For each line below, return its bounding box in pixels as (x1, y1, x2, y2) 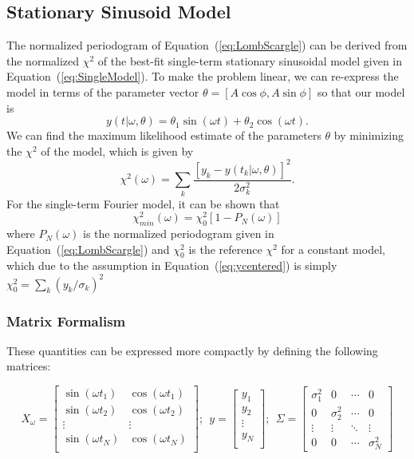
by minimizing (333, 127, 404, 144)
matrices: (6, 358, 51, 374)
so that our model (317, 83, 405, 100)
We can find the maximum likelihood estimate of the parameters (6, 127, 321, 144)
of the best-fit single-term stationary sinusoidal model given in (97, 52, 403, 69)
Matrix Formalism (6, 311, 126, 330)
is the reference (188, 240, 262, 257)
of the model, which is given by (41, 142, 194, 159)
